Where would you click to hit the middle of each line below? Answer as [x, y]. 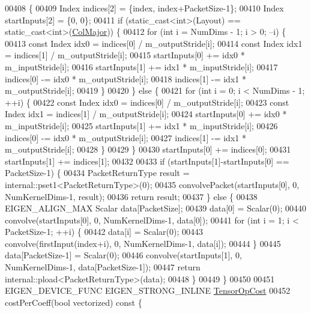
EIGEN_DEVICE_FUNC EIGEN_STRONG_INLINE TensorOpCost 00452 [148, 290]
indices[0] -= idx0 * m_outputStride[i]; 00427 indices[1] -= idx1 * [125, 137]
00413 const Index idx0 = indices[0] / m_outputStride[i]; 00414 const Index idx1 [154, 43]
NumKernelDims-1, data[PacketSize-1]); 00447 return [103, 267]
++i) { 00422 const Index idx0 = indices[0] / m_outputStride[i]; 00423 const [147, 102]
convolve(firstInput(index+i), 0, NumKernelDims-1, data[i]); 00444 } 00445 [143, 243]
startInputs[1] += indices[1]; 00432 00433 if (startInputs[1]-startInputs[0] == [147, 161]
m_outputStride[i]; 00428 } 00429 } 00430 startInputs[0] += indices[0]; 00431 [148, 149]
